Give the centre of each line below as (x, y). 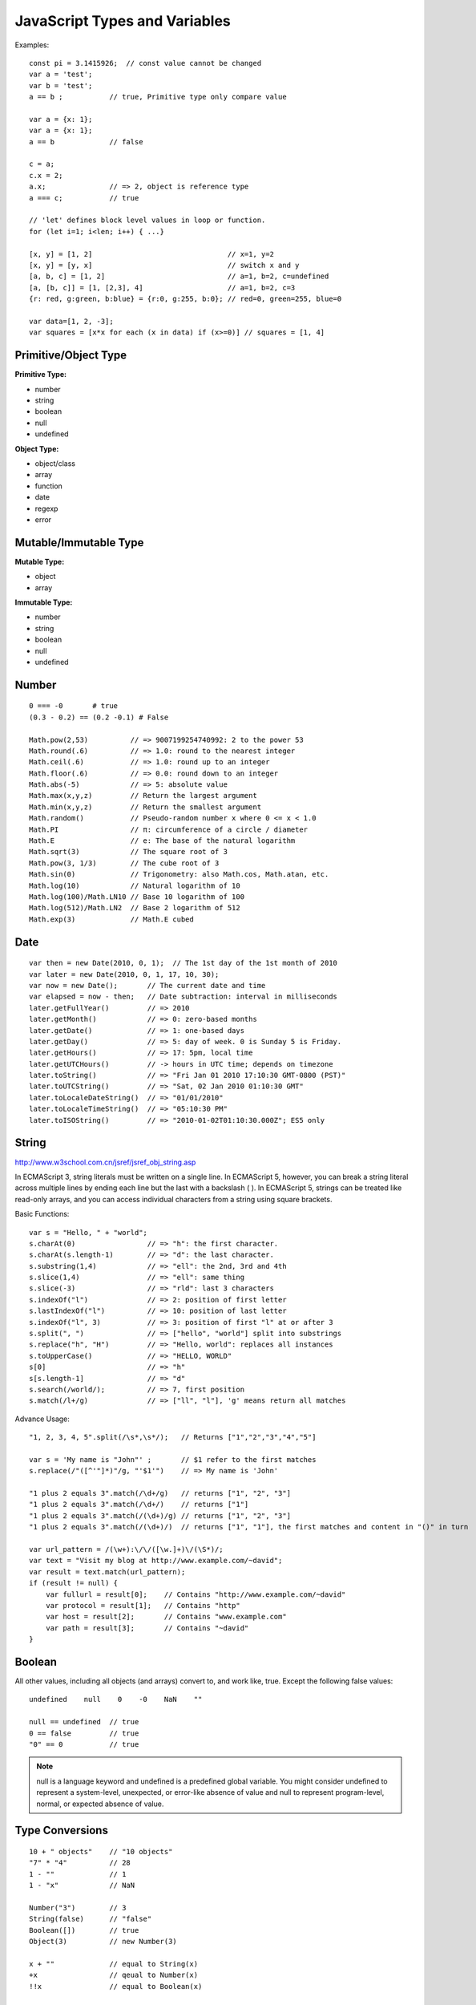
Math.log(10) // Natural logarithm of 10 (135, 885)
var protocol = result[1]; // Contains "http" (143, 1605)
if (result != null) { (74, 1583)
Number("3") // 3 (78, 1908)
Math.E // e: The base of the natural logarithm (162, 841)
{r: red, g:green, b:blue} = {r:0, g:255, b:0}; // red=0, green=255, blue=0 (186, 299)
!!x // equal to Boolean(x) (116, 1986)
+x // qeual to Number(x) (114, 1975)
